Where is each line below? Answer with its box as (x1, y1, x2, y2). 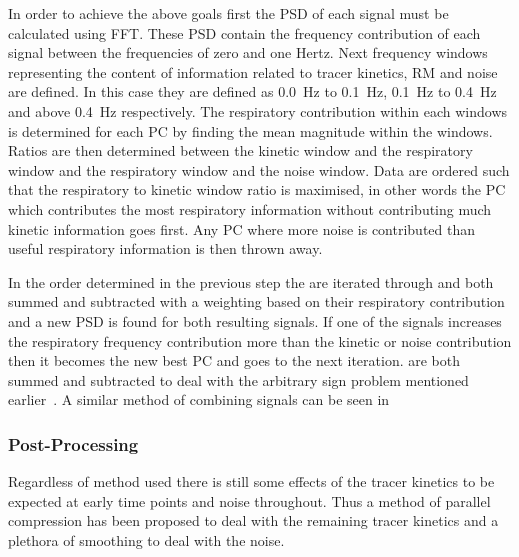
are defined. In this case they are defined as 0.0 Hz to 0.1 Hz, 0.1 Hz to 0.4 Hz (8, 81, 497, 102)
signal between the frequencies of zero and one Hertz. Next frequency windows (8, 42, 488, 63)
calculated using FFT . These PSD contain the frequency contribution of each (8, 22, 481, 43)
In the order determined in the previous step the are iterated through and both (8, 271, 494, 292)
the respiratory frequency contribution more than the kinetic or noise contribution (8, 330, 512, 351)
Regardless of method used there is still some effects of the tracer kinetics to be (8, 471, 495, 492)
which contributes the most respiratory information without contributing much (8, 198, 492, 219)
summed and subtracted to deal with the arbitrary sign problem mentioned (8, 369, 469, 390)
